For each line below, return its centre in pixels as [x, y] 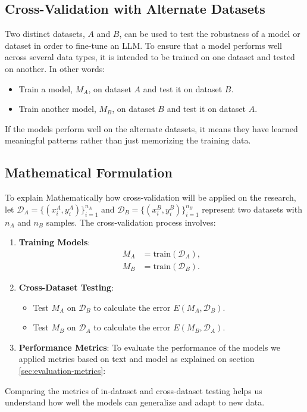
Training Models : [54, 242]
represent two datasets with [252, 209]
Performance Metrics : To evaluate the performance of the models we [149, 347]
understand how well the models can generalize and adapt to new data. [135, 402]
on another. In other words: [55, 68]
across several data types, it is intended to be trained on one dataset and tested [150, 57]
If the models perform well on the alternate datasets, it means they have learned [151, 128]
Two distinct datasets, [45, 34]
